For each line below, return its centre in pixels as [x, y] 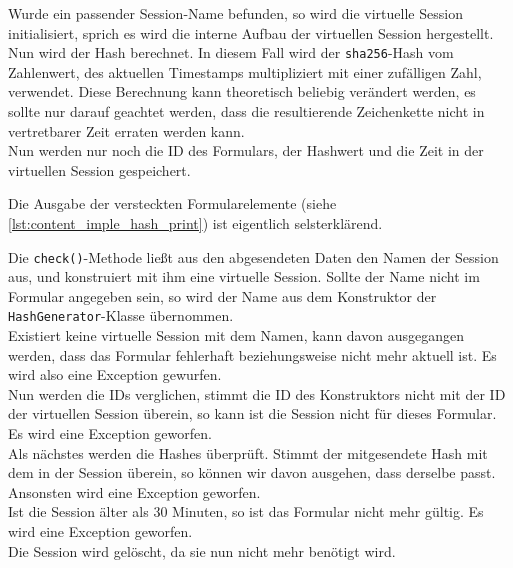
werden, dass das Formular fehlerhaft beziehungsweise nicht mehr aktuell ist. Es [252, 354]
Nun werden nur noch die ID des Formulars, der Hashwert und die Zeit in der [246, 150]
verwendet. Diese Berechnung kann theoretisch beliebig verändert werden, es [242, 91]
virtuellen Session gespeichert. [99, 169]
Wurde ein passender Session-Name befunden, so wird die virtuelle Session [235, 13]
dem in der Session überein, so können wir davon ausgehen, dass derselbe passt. [252, 472]
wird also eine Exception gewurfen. [115, 374]
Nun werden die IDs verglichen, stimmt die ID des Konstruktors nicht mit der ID [257, 393]
